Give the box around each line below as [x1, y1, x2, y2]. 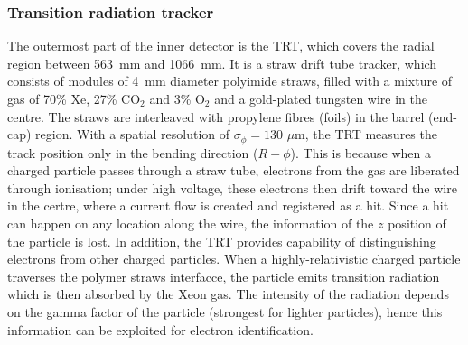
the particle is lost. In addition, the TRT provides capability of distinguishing [7, 231, 436, 250]
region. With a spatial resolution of [35, 125, 230, 144]
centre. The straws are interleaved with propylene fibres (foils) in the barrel [7, 107, 425, 126]
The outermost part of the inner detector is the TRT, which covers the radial [7, 36, 435, 55]
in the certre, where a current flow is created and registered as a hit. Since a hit [7, 196, 449, 215]
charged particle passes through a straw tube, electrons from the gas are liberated [7, 161, 460, 180]
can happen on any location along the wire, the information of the [7, 214, 374, 233]
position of [388, 214, 446, 233]
